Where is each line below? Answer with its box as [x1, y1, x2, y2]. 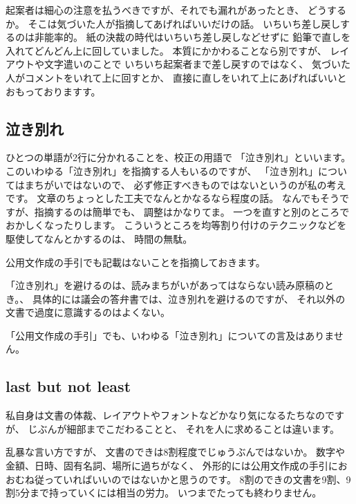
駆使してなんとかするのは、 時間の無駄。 [6, 231, 193, 245]
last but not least [6, 375, 131, 397]
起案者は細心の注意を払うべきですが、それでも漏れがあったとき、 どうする [6, 3, 346, 17]
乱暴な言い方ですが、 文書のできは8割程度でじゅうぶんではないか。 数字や [6, 445, 346, 459]
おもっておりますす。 [6, 84, 101, 98]
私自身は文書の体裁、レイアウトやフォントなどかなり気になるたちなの [6, 408, 325, 422]
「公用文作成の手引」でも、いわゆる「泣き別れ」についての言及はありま [6, 328, 334, 342]
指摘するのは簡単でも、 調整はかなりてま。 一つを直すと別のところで [34, 204, 350, 218]
